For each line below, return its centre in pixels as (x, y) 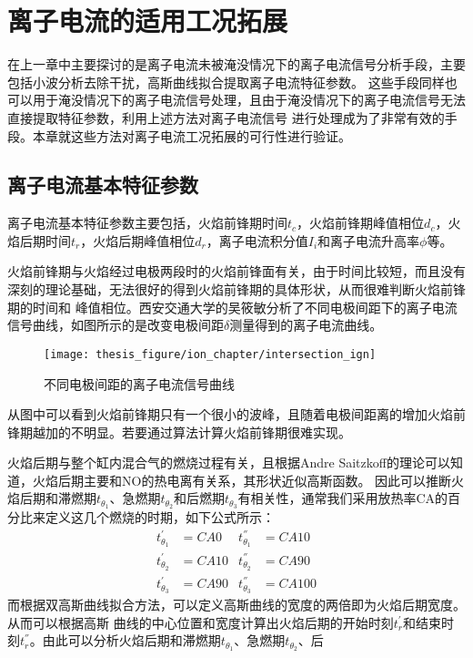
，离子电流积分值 (257, 240)
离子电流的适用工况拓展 (148, 21)
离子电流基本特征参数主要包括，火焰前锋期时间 (147, 223)
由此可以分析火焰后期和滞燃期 (131, 640)
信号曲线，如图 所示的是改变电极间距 (116, 325)
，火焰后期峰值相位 (138, 240)
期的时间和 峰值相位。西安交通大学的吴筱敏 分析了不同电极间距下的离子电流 (232, 307)
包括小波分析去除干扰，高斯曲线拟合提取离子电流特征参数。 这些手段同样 (226, 82)
